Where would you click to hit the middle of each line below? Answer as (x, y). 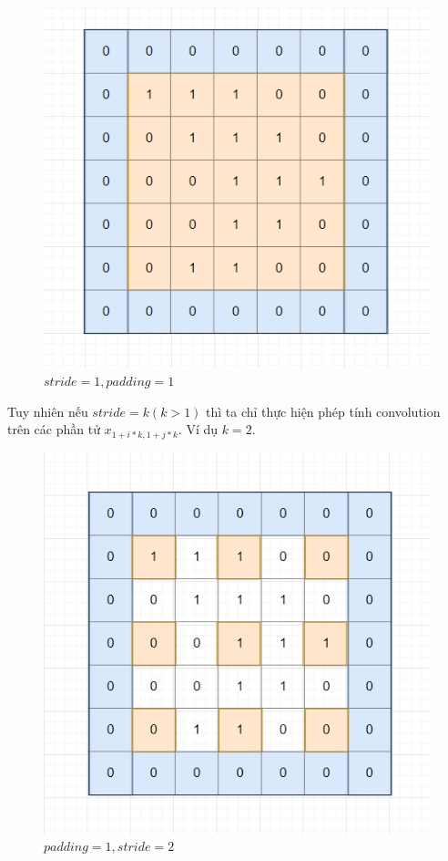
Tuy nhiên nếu (48, 411)
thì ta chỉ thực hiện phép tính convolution (323, 411)
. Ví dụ (198, 429)
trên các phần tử (54, 429)
